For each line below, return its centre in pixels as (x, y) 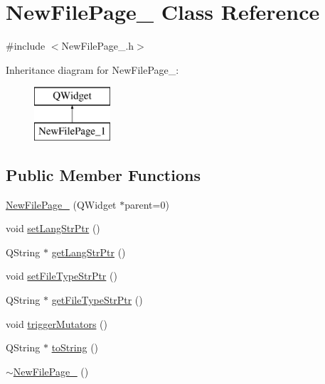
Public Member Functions (103, 174)
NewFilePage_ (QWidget (61, 204)
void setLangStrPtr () (53, 228)
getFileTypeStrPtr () (97, 300)
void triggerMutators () (57, 323)
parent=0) (147, 204)
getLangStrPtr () (89, 252)
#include (26, 46)
